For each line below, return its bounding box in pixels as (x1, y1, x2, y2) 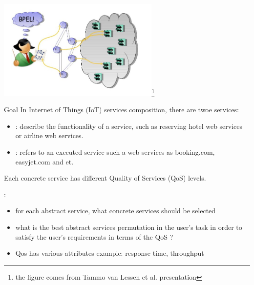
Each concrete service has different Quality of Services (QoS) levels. (4, 173, 206, 183)
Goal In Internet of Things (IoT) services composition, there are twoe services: (4, 104, 239, 115)
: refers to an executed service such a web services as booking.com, (15, 147, 215, 157)
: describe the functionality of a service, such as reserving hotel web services (15, 121, 243, 131)
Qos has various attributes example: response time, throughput (15, 248, 204, 258)
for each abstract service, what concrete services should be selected (15, 205, 216, 216)
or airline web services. (15, 130, 84, 141)
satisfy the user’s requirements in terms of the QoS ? (15, 231, 173, 242)
